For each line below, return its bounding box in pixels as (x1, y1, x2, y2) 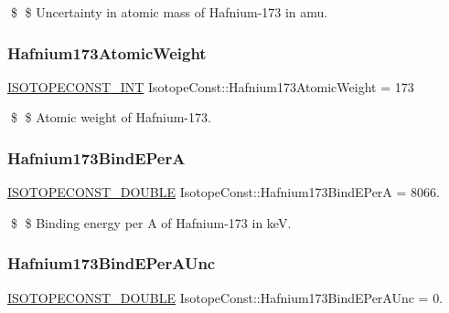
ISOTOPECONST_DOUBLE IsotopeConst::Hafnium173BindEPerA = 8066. (7, 183, 440, 202)
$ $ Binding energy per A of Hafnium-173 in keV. (10, 213, 292, 232)
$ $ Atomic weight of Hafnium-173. (10, 108, 211, 127)
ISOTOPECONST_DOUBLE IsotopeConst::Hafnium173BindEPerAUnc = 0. (7, 287, 444, 307)
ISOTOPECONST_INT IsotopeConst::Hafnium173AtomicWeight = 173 (7, 77, 414, 96)
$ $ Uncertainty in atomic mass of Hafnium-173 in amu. (10, 3, 328, 21)
